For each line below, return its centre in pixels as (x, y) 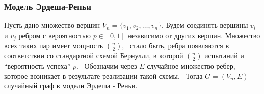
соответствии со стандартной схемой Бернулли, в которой (94, 56)
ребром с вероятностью (55, 35)
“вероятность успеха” (37, 66)
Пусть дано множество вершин (52, 25)
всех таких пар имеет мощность (54, 45)
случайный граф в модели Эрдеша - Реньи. (71, 86)
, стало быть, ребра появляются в (176, 45)
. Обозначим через (107, 66)
